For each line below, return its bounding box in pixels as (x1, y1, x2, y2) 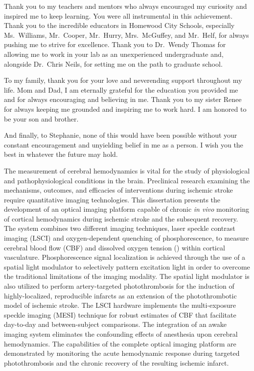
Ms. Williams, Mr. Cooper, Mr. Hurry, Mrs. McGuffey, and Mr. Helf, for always (4, 29, 249, 40)
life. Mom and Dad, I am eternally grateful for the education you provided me (4, 84, 238, 95)
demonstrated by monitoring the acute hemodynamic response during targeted (4, 348, 240, 358)
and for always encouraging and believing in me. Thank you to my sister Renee (4, 94, 242, 104)
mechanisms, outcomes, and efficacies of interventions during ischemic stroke (4, 185, 233, 195)
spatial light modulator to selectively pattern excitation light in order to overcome (4, 261, 250, 272)
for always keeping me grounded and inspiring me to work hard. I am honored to (4, 103, 247, 114)
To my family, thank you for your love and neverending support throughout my (4, 75, 242, 85)
